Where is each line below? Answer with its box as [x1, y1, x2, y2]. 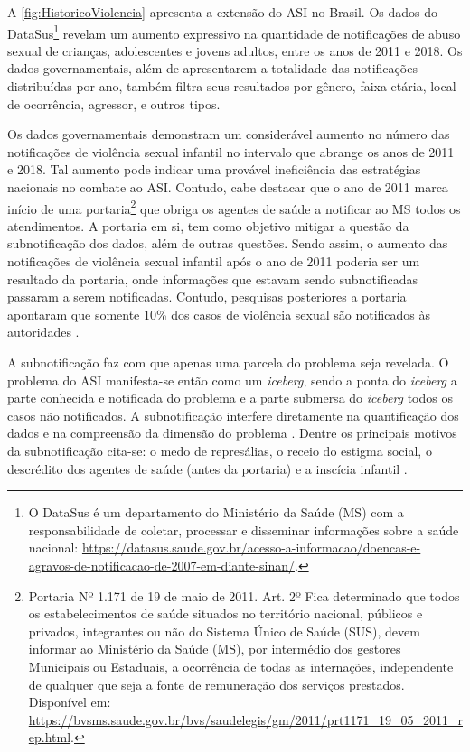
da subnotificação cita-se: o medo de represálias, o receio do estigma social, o [7, 441, 432, 460]
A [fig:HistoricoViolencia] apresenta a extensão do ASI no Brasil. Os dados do [7, 3, 438, 21]
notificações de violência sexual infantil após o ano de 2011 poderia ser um [7, 252, 420, 271]
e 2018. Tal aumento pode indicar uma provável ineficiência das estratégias [7, 160, 421, 179]
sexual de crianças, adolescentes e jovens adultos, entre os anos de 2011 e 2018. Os [7, 41, 463, 60]
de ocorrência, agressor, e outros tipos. [7, 94, 221, 113]
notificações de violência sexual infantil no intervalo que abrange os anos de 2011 [7, 142, 455, 161]
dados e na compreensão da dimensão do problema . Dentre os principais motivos [7, 423, 457, 442]
